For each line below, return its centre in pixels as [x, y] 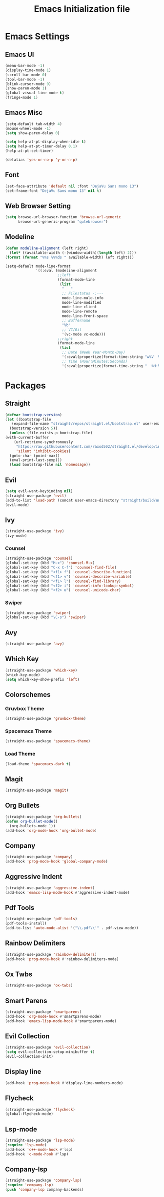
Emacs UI [20, 54]
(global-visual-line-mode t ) [35, 93]
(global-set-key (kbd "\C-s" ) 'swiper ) [46, 617]
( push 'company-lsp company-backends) [44, 1190]
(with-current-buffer [27, 438]
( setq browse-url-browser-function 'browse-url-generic [63, 217]
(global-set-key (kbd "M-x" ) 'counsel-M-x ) [50, 563]
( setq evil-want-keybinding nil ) [39, 491]
